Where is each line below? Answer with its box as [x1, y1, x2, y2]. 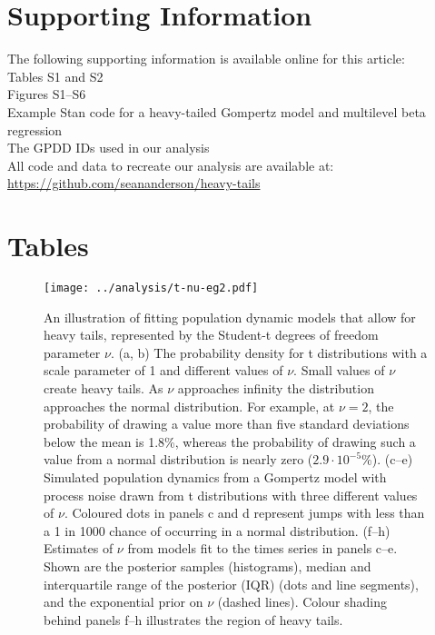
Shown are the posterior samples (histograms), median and [44, 556, 371, 575]
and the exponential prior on [44, 592, 203, 611]
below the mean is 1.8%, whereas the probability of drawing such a [44, 432, 416, 451]
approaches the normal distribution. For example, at [44, 396, 335, 415]
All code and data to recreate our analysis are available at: [7, 155, 334, 174]
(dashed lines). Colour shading [217, 592, 387, 611]
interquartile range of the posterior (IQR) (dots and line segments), [44, 574, 419, 593]
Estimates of [44, 539, 114, 558]
